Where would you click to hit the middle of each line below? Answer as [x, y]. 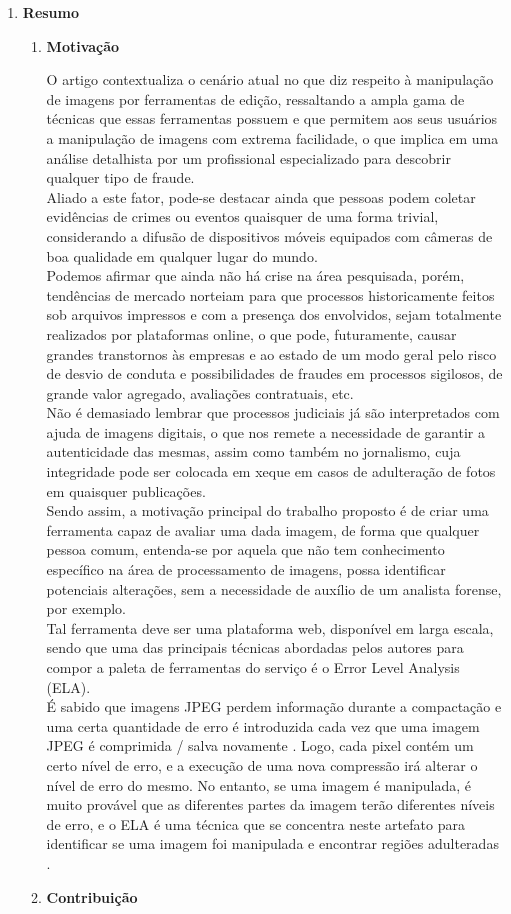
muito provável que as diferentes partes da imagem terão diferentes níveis [270, 804]
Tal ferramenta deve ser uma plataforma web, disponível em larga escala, [270, 627]
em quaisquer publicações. [126, 490]
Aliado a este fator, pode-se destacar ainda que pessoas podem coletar [261, 196]
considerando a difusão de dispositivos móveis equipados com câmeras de [269, 235]
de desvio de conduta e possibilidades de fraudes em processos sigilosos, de [274, 373]
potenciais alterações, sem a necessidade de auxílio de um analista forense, [274, 588]
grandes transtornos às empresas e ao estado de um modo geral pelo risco [271, 353]
